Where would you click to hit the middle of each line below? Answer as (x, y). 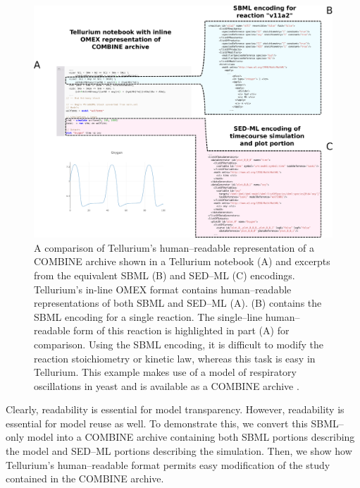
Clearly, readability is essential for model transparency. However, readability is (175, 409)
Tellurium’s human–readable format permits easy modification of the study (168, 464)
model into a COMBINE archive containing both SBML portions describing (191, 437)
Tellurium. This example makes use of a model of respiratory (166, 372)
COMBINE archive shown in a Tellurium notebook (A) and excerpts (182, 261)
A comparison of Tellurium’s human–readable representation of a (174, 247)
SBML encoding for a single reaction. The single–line (148, 316)
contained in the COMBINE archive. (85, 478)
